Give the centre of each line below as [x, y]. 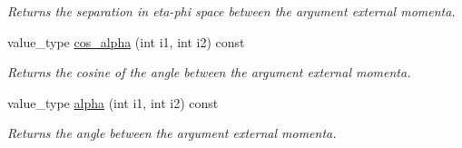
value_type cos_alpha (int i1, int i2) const [126, 41]
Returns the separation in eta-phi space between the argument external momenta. [231, 11]
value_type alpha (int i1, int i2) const [113, 102]
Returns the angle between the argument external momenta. [172, 133]
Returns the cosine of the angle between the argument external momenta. [209, 72]
